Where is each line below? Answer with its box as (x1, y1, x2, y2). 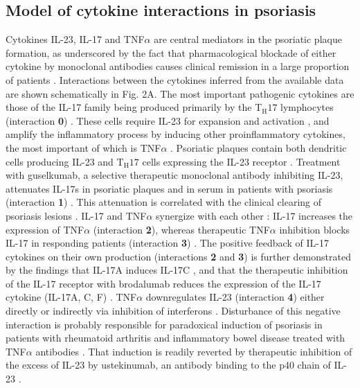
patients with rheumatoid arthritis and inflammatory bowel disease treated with (6, 330, 345, 345)
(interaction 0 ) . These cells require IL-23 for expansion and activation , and (6, 113, 330, 127)
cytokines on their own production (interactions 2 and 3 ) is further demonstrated (6, 249, 351, 263)
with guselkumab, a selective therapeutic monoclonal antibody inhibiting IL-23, (6, 168, 343, 182)
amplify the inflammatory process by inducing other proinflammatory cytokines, (6, 127, 345, 141)
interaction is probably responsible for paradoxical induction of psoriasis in (6, 317, 323, 331)
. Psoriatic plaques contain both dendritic (170, 140, 347, 155)
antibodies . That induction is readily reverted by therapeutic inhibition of (35, 344, 352, 358)
